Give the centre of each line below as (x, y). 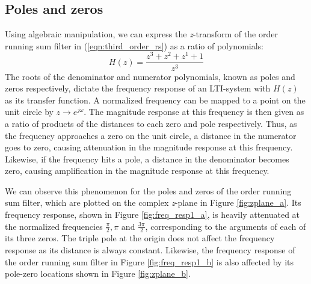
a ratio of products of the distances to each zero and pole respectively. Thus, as (151, 123)
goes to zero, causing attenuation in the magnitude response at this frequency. (149, 147)
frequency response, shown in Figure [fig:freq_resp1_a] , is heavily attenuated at (152, 215)
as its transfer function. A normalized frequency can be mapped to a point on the (155, 100)
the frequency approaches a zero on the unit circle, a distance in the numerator (151, 135)
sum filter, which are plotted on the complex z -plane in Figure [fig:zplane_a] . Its (153, 202)
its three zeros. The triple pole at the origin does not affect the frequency (140, 238)
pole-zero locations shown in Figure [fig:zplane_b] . (98, 273)
